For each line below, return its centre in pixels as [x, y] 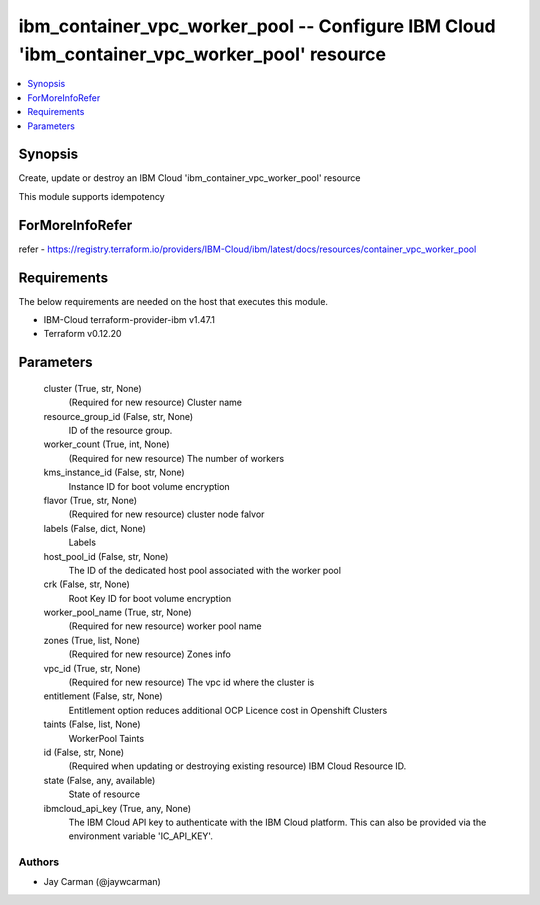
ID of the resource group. [120, 430]
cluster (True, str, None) [92, 388]
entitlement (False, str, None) [103, 696]
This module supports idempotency [91, 196]
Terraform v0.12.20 [82, 334]
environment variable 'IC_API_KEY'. [141, 836]
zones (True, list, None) [91, 640]
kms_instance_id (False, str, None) [114, 472]
